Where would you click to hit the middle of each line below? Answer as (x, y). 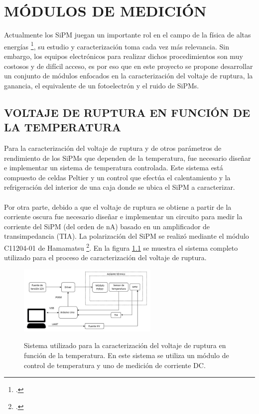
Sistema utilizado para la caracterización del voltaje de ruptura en (125, 345)
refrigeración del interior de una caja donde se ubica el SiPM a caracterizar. (120, 187)
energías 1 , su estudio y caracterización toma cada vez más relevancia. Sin (117, 45)
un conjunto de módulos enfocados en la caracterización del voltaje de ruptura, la (129, 76)
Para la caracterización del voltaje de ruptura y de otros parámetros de (113, 148)
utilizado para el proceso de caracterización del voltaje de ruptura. (105, 257)
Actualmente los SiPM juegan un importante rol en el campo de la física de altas (128, 35)
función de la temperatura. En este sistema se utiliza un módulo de (127, 355)
